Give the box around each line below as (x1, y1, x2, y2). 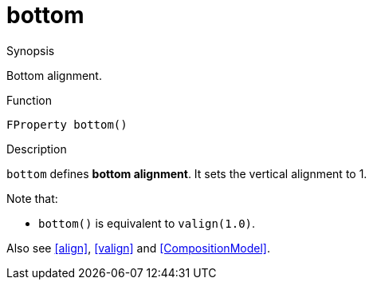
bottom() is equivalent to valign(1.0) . (38, 216, 256, 230)
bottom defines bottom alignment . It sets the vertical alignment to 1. (6, 166, 367, 181)
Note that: (6, 191, 58, 205)
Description (6, 141, 67, 156)
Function (6, 93, 52, 107)
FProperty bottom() (6, 117, 128, 131)
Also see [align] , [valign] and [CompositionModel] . (6, 240, 270, 255)
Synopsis (6, 43, 55, 58)
